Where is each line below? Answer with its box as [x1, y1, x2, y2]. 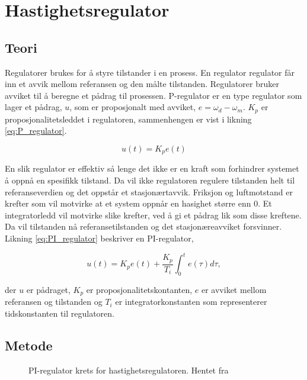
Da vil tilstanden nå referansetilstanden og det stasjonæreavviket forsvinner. [5, 220, 282, 233]
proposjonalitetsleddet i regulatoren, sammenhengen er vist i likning [5, 112, 252, 125]
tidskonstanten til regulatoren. [5, 307, 114, 319]
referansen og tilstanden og [5, 295, 103, 308]
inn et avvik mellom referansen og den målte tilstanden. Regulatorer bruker [5, 78, 279, 90]
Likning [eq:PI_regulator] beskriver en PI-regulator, [5, 232, 194, 244]
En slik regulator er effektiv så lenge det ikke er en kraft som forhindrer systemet [5, 162, 299, 175]
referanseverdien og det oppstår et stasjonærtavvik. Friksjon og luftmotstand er [5, 185, 293, 198]
